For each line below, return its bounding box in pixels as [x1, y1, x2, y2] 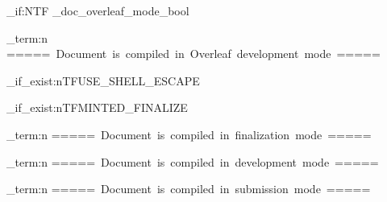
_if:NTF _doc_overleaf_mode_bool [6, 2, 189, 19]
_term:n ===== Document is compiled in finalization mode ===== [6, 126, 372, 142]
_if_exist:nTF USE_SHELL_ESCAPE [6, 72, 200, 89]
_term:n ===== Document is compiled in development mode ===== [6, 153, 379, 170]
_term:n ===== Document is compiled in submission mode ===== [6, 180, 371, 197]
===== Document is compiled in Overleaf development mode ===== [6, 45, 381, 62]
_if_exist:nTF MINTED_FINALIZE [6, 99, 188, 116]
